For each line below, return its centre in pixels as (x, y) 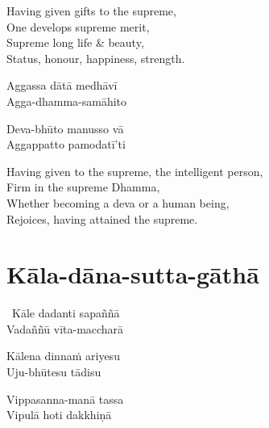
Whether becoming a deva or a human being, (118, 202)
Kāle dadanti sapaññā (66, 313)
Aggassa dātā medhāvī (62, 85)
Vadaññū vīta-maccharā (65, 328)
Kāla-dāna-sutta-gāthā (133, 274)
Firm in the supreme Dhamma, (83, 187)
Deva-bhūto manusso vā (65, 128)
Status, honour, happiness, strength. (96, 58)
